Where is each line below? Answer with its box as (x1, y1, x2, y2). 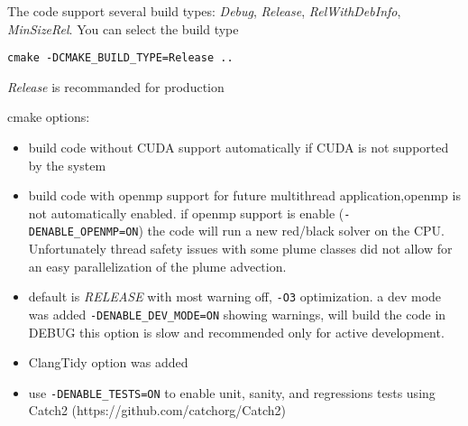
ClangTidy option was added (28, 353, 188, 372)
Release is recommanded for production (7, 77, 225, 96)
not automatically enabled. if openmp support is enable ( (28, 203, 344, 222)
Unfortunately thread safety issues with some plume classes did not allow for (28, 239, 453, 258)
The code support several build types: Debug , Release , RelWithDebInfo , (7, 2, 401, 20)
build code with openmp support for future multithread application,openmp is (28, 186, 461, 205)
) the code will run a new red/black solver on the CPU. (138, 221, 445, 240)
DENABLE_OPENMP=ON (28, 226, 139, 239)
